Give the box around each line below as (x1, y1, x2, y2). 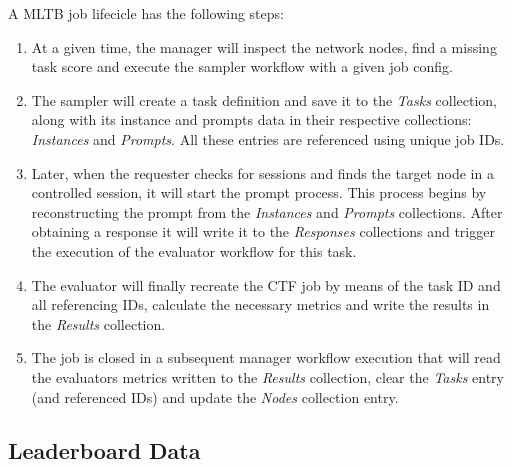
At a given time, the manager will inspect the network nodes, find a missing (31, 36, 497, 57)
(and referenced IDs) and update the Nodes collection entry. (31, 386, 399, 407)
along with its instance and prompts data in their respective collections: (31, 109, 472, 130)
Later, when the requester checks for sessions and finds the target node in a (31, 162, 494, 183)
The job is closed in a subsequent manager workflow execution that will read (31, 347, 501, 368)
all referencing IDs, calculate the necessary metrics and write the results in (31, 294, 490, 315)
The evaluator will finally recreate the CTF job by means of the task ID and (31, 274, 501, 295)
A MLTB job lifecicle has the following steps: (8, 3, 284, 23)
